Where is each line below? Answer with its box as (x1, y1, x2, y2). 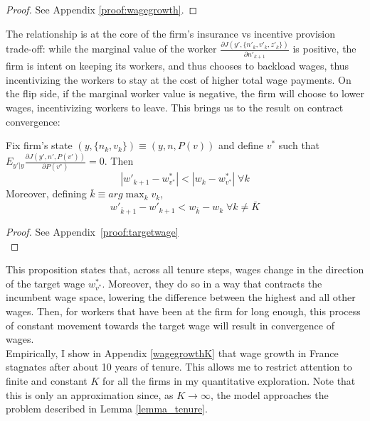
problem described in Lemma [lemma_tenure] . (6, 401, 208, 416)
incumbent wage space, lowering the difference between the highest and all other (6, 290, 356, 305)
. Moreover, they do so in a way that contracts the (102, 275, 322, 290)
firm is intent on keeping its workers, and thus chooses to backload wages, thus (6, 58, 349, 73)
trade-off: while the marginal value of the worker (6, 41, 217, 56)
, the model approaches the (210, 387, 329, 402)
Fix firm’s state (6, 138, 73, 153)
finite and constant (6, 373, 88, 388)
